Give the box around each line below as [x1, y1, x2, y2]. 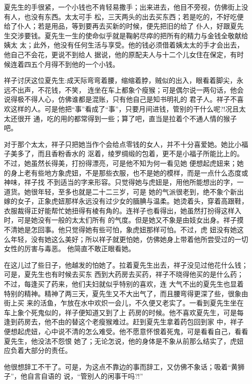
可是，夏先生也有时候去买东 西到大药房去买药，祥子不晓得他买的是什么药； [4, 269, 244, 279]
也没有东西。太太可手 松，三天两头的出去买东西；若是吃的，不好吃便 [24, 11, 244, 21]
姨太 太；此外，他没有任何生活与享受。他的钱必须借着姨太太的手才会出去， [4, 40, 244, 50]
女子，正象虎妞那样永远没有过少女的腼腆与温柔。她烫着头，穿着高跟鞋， [17, 196, 248, 206]
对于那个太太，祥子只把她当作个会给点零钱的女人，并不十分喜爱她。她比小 [4, 139, 241, 149]
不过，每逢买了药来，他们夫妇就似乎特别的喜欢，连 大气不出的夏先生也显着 [4, 279, 244, 289]
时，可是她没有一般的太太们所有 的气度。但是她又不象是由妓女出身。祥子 [4, 215, 237, 225]
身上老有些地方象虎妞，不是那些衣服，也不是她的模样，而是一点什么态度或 [10, 167, 248, 177]
